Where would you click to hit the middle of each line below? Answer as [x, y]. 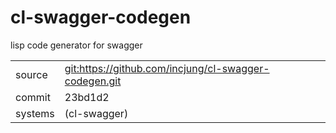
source [31, 74]
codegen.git [93, 81]
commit [33, 97]
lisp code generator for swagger [76, 45]
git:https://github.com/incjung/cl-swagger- [167, 68]
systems [35, 113]
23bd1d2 [87, 97]
